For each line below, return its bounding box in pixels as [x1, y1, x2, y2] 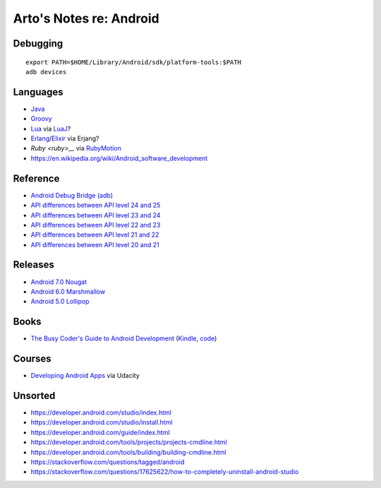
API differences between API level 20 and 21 [30, 240, 159, 249]
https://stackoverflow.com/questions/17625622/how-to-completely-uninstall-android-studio [30, 468, 299, 476]
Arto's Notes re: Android [13, 11, 160, 26]
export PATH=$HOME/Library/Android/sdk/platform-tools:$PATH [25, 58, 241, 66]
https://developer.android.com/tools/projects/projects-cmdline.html [30, 438, 227, 446]
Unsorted [13, 389, 56, 402]
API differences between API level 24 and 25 [30, 201, 161, 210]
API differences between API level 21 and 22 [30, 230, 159, 239]
